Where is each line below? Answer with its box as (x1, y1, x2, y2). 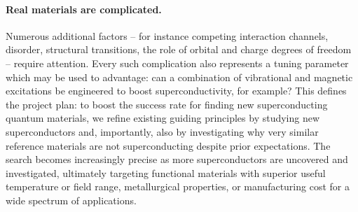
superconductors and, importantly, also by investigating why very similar (6, 124, 319, 139)
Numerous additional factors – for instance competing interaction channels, (6, 28, 329, 43)
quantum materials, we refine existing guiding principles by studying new (6, 111, 320, 125)
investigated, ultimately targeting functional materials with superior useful (6, 165, 326, 180)
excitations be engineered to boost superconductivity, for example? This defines (6, 83, 347, 98)
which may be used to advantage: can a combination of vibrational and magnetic (6, 69, 353, 84)
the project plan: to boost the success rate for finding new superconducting (6, 97, 328, 111)
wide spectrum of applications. (6, 192, 137, 207)
